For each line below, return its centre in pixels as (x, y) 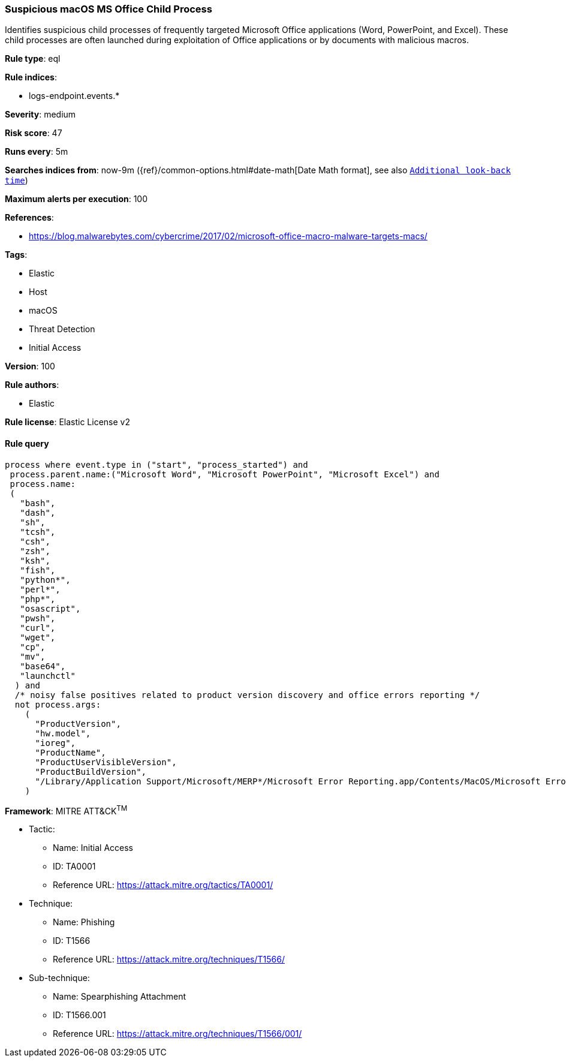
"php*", (38, 599)
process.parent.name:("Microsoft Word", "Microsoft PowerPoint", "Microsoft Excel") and (225, 474)
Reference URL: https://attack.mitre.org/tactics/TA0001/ (163, 885)
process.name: (43, 484)
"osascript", (50, 608)
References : (29, 218)
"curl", (38, 628)
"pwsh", (38, 618)
